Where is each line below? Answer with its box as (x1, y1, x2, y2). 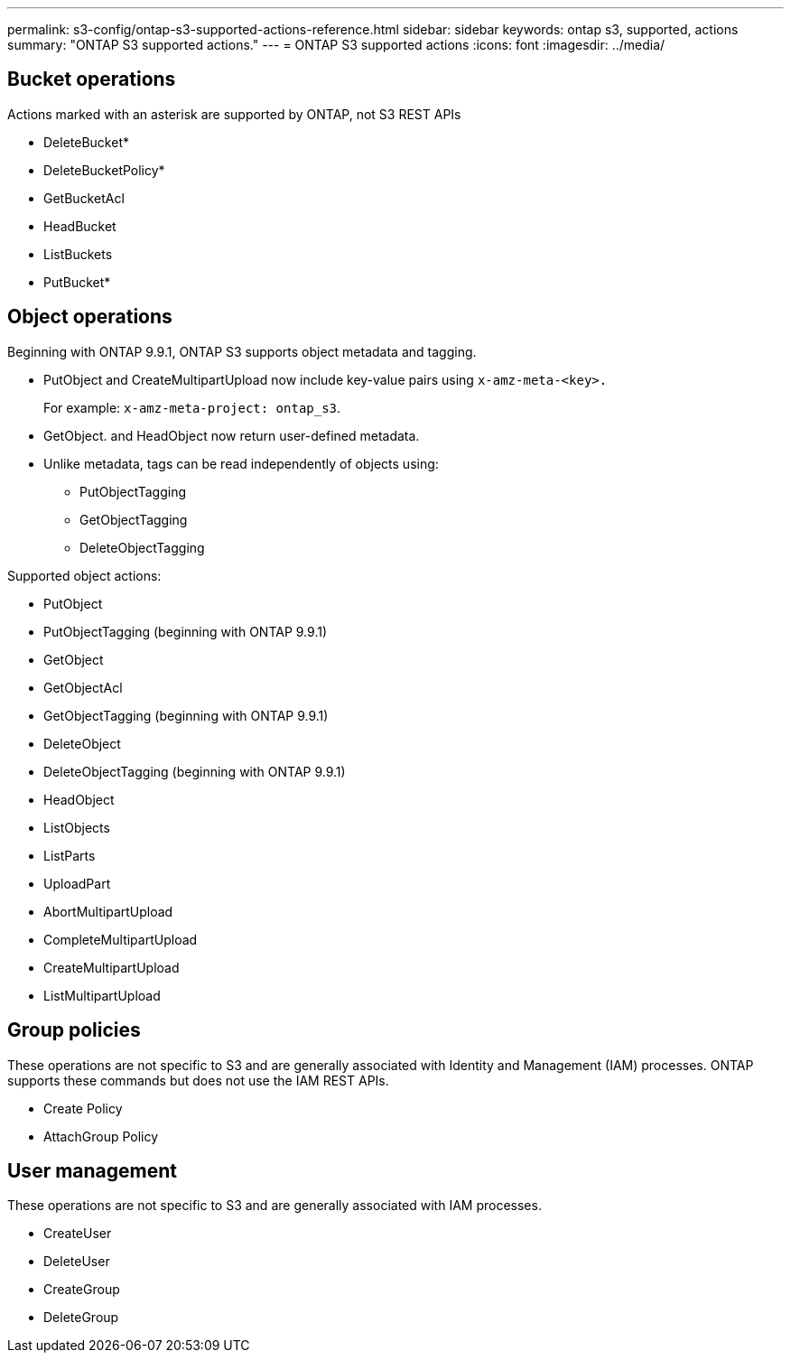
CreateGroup (43, 1281, 120, 1298)
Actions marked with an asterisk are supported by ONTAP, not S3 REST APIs (7, 106, 461, 122)
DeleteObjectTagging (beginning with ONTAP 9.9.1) (43, 763, 346, 779)
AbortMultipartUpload (43, 903, 173, 919)
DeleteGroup (43, 1309, 119, 1326)
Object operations (7, 305, 172, 329)
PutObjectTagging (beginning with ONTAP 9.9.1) (43, 623, 328, 639)
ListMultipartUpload (43, 987, 161, 1003)
